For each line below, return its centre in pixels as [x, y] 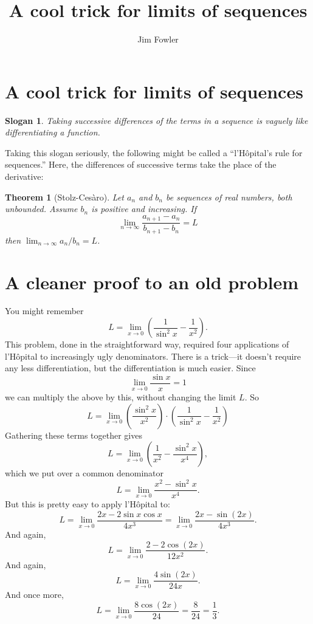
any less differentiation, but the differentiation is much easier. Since [130, 368]
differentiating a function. [53, 132]
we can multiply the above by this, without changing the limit [121, 396]
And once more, [34, 595]
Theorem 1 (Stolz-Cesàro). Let [65, 197]
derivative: [24, 177]
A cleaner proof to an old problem [152, 282]
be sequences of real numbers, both [229, 197]
